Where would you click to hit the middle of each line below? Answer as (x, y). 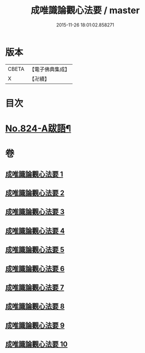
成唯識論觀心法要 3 (35, 212)
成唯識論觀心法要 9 (35, 325)
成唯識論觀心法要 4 (35, 230)
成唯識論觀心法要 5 (35, 250)
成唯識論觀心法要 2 (35, 193)
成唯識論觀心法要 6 (35, 269)
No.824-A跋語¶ (38, 129)
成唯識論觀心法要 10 (37, 344)
